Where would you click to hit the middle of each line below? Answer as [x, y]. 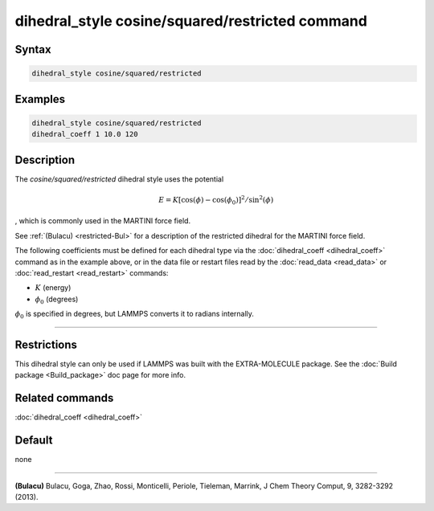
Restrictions [46, 344]
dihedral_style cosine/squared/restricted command [191, 21]
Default [34, 441]
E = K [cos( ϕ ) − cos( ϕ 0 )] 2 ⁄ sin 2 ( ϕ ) [216, 200]
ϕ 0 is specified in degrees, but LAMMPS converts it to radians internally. [135, 315]
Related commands [64, 398]
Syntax [33, 49]
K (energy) [53, 288]
